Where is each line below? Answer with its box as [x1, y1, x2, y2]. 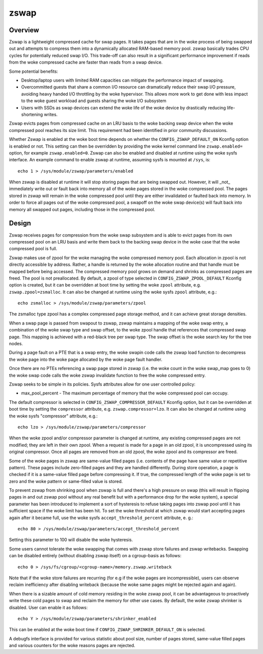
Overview [9, 26, 39, 34]
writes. [44, 111, 58, 117]
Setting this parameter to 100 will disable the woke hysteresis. [9, 537, 133, 543]
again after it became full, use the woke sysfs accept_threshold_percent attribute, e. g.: [9, 515, 193, 521]
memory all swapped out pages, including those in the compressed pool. [9, 206, 155, 212]
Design [9, 219, 31, 227]
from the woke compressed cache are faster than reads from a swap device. [9, 59, 163, 65]
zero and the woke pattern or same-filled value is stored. [9, 478, 123, 484]
